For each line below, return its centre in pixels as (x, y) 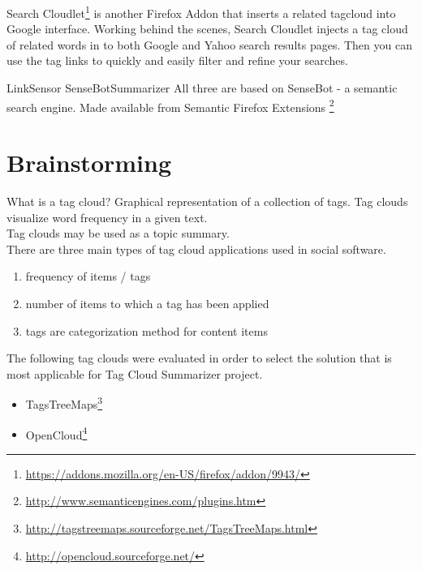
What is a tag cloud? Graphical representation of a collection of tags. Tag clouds (207, 201)
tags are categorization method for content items (146, 330)
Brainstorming (89, 163)
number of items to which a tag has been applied (147, 303)
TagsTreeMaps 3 (64, 403)
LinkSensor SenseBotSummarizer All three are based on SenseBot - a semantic (202, 88)
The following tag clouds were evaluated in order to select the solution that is (199, 358)
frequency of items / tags (88, 276)
